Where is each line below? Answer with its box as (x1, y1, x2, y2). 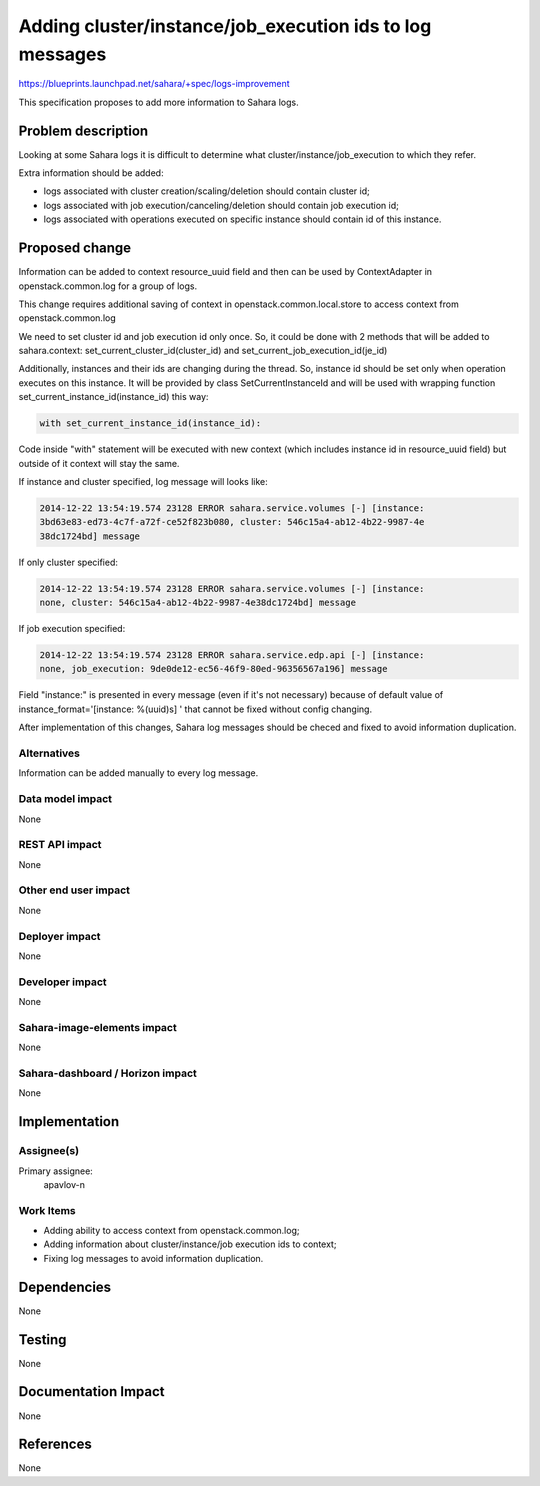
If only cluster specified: (18, 556, 119, 568)
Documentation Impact (18, 1383, 165, 1400)
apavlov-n (43, 1178, 85, 1190)
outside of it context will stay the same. (18, 457, 180, 469)
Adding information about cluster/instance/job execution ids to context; (43, 1238, 337, 1250)
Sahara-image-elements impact (18, 1020, 177, 1034)
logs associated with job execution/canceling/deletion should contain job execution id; (43, 199, 399, 211)
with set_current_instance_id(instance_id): (39, 418, 262, 429)
